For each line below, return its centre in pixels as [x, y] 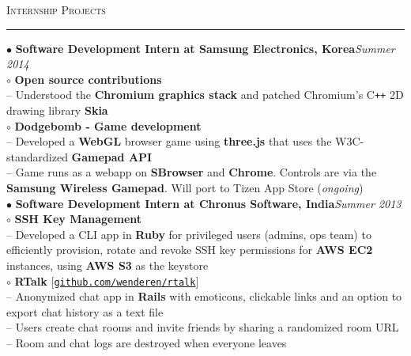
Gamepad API [112, 156]
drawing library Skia [57, 110]
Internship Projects [56, 9]
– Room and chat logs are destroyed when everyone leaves [147, 343]
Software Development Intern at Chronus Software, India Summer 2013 [208, 203]
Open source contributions [88, 79]
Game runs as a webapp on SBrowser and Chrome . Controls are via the [196, 172]
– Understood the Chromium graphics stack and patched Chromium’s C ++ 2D [205, 95]
